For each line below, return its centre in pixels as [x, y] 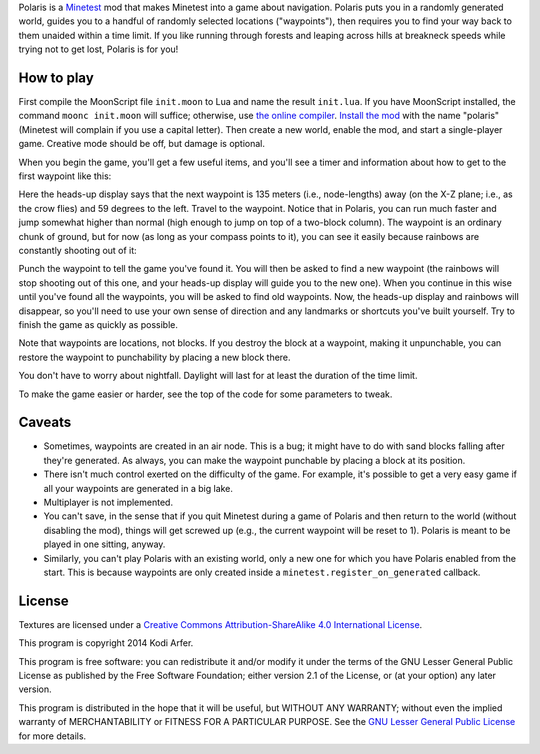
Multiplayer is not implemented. [108, 502]
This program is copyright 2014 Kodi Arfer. [106, 643]
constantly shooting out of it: [77, 250]
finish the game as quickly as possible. [98, 324]
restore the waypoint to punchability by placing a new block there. [154, 357]
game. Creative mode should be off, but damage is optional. [141, 144]
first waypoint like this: [65, 176]
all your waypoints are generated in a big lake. [138, 488]
